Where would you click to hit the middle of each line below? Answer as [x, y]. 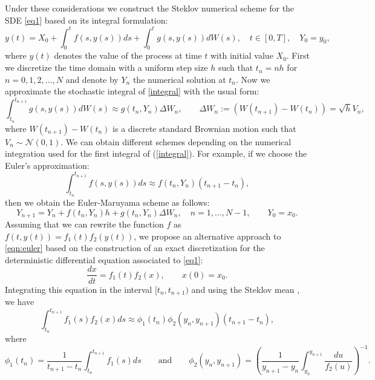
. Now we [253, 79]
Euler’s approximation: [47, 165]
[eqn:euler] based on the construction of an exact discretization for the [135, 248]
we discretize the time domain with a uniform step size [106, 67]
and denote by [92, 79]
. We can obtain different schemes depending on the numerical [176, 141]
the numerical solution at [179, 79]
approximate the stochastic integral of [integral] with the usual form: [132, 91]
